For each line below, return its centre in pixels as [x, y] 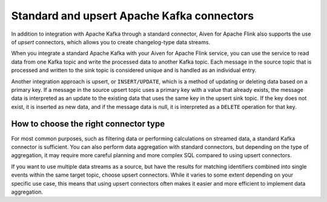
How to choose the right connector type [88, 124]
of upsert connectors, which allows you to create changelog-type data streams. [111, 42]
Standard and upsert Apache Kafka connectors [133, 16]
